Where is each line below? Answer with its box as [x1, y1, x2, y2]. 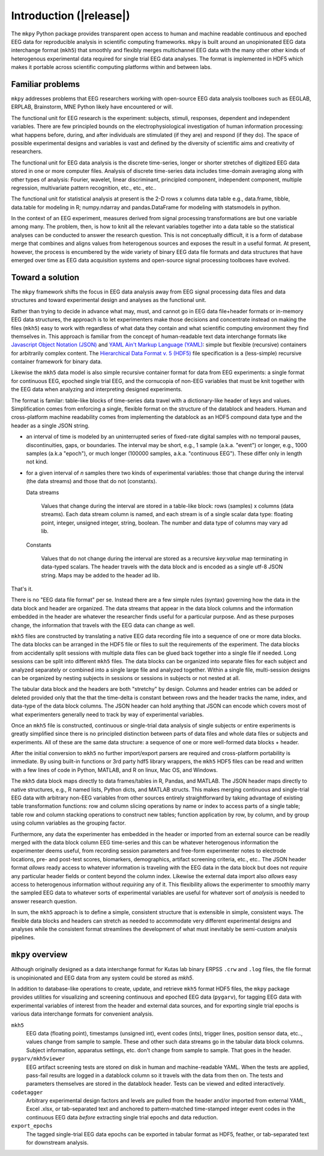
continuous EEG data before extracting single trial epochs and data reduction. [26, 1113, 218, 1121]
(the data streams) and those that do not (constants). [26, 478, 157, 485]
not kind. [26, 458, 48, 465]
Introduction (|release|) [11, 9, 130, 22]
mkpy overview [11, 950, 68, 960]
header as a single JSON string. [11, 422, 90, 429]
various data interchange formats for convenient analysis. [11, 1010, 154, 1017]
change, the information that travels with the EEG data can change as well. [11, 621, 195, 628]
